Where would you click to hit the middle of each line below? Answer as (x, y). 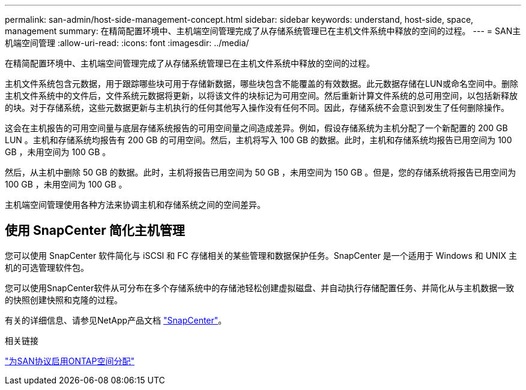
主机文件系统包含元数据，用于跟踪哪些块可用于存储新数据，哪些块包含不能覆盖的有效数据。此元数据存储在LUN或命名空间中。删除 (261, 84)
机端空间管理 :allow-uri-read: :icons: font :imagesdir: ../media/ (127, 43)
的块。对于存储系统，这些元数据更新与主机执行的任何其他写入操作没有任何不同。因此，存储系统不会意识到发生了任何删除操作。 (257, 108)
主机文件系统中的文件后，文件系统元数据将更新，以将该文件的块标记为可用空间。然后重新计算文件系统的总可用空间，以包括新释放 (261, 96)
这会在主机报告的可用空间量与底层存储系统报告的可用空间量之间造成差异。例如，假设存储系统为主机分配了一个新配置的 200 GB (256, 128)
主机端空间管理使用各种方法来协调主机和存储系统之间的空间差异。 (135, 205)
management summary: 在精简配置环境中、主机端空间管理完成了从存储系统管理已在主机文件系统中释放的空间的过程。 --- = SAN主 (263, 31)
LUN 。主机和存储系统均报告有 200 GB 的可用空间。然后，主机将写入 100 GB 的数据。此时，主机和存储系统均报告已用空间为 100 (258, 140)
